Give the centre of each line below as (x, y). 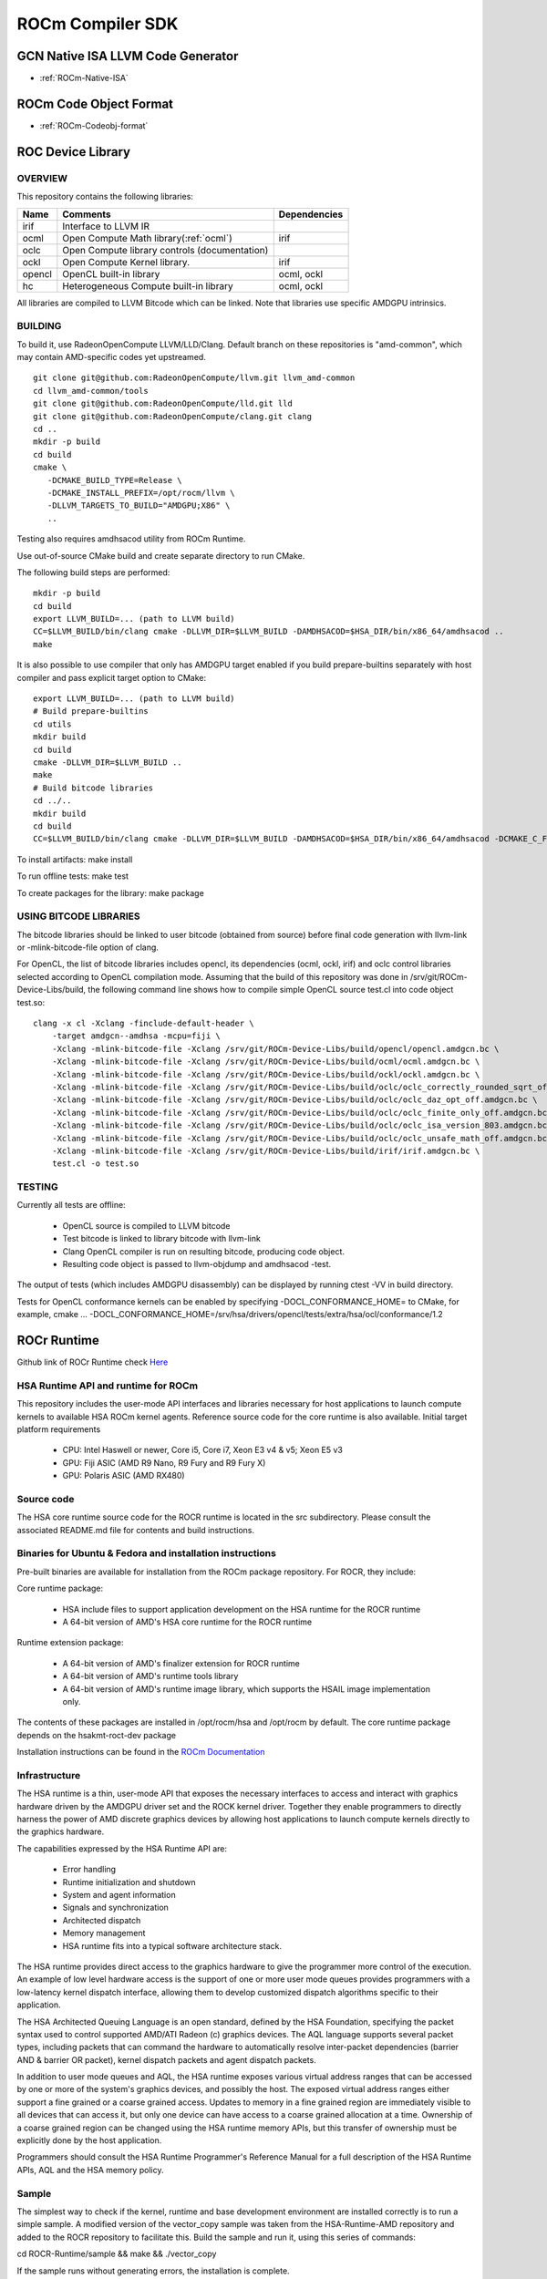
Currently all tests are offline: (72, 1205)
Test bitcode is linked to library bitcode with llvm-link (162, 1239)
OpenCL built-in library (111, 273)
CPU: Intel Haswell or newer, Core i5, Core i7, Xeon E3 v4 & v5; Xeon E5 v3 (203, 1450)
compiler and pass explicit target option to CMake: (112, 677)
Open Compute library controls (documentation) (165, 250)
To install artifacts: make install (75, 859)
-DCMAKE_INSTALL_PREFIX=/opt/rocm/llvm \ (141, 493)
